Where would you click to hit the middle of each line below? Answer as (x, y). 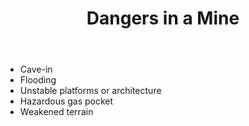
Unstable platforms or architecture (90, 91)
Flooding (38, 80)
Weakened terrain (56, 112)
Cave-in (36, 69)
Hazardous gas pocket (66, 101)
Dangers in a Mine (163, 18)
